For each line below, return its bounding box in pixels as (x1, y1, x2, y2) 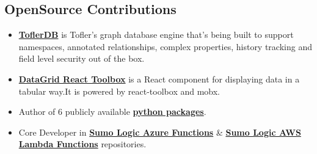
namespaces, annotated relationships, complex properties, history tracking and (18, 40, 312, 53)
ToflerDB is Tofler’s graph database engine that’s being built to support (18, 28, 294, 41)
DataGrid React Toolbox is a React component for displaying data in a (18, 72, 300, 85)
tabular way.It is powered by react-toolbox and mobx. (18, 84, 220, 97)
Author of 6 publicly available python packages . (18, 105, 206, 118)
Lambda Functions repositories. (18, 137, 147, 150)
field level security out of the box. (18, 52, 145, 65)
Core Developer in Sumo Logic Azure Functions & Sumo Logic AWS (18, 125, 301, 138)
